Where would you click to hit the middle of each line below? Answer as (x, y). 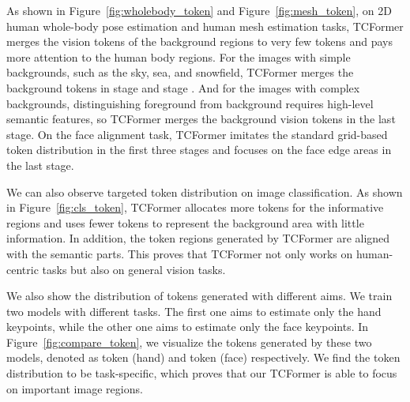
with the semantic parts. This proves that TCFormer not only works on (180, 253)
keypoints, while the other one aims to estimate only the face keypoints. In (188, 327)
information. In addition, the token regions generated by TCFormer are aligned (198, 238)
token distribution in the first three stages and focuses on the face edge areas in (199, 150)
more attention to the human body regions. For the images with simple (179, 56)
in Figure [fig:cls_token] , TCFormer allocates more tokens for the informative (195, 207)
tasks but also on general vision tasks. (134, 269)
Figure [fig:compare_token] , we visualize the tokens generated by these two (189, 342)
